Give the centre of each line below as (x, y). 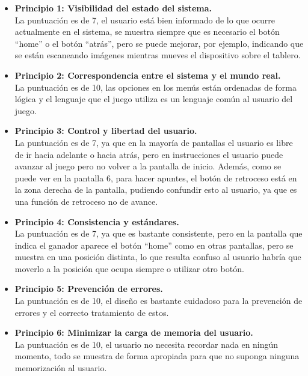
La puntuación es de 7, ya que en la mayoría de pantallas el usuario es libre (154, 142)
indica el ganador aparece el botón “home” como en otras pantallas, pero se (154, 245)
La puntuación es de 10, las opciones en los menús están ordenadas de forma (156, 87)
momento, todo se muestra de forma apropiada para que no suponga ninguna (157, 356)
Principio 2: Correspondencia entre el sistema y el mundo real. (148, 75)
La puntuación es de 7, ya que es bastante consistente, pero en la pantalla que (159, 233)
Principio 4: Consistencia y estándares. (97, 221)
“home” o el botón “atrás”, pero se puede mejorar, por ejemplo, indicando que (159, 43)
